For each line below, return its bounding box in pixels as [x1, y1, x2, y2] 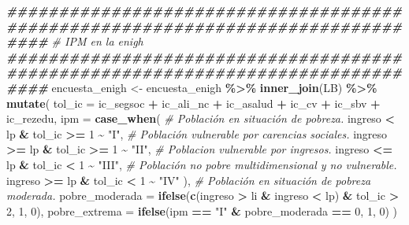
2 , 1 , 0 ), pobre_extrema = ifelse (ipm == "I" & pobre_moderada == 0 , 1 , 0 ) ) [6, 202, 398, 219]
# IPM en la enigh [51, 33, 143, 50]
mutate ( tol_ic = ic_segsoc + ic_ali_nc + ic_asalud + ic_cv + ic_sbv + [6, 94, 381, 111]
